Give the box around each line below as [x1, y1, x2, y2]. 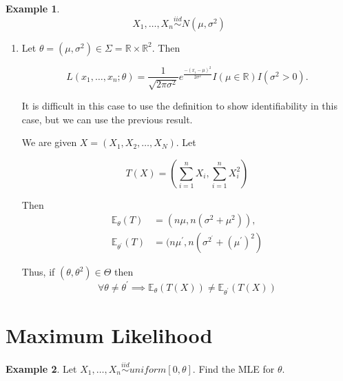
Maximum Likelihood [6, 320, 213, 349]
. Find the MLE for [192, 361, 275, 375]
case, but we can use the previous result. [21, 112, 193, 126]
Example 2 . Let [6, 361, 77, 375]
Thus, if [21, 265, 55, 279]
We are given [21, 135, 77, 150]
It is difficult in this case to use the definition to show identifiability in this [21, 98, 337, 112]
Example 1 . [6, 1, 60, 15]
